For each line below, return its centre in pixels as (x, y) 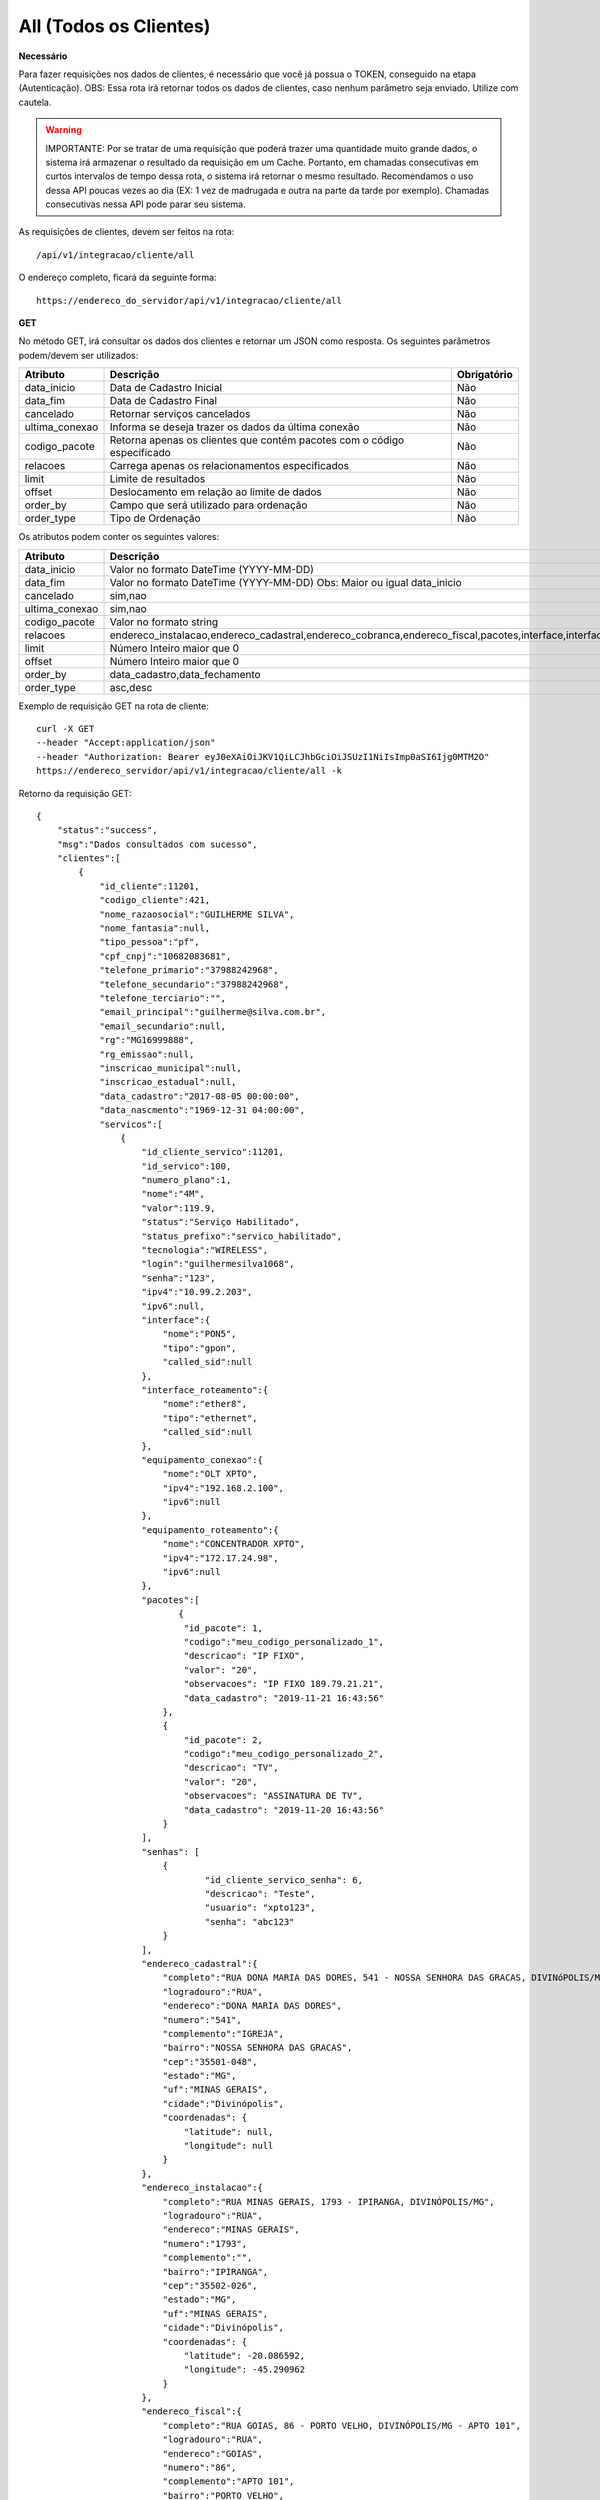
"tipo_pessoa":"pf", (149, 942)
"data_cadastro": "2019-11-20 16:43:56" (284, 1809)
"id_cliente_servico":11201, (213, 1152)
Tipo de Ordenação (155, 518)
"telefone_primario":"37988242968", (189, 970)
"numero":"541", (202, 2019)
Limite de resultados (157, 479)
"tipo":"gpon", (199, 1348)
